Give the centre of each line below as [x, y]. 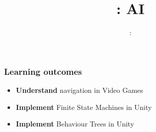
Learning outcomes [43, 71]
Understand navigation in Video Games [80, 90]
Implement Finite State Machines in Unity [84, 107]
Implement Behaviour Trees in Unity [75, 124]
